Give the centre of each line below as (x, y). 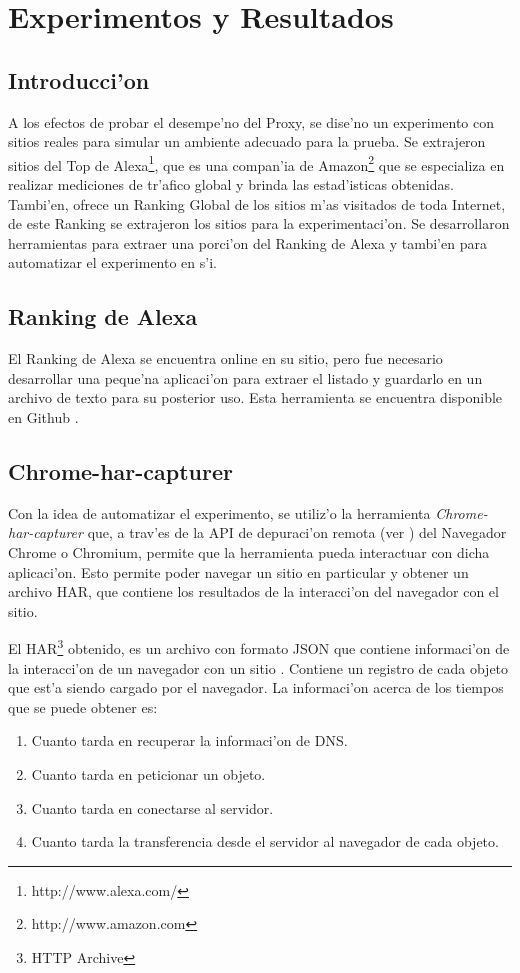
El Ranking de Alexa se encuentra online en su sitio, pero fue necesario (225, 358)
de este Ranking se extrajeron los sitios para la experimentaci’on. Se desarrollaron (259, 223)
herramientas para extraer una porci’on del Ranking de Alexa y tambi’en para (247, 242)
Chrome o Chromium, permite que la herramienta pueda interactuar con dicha (249, 551)
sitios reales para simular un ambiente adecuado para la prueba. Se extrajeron (247, 141)
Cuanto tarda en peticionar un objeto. (148, 773)
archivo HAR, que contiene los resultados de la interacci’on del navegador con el (253, 591)
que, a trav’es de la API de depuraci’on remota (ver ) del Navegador (297, 532)
